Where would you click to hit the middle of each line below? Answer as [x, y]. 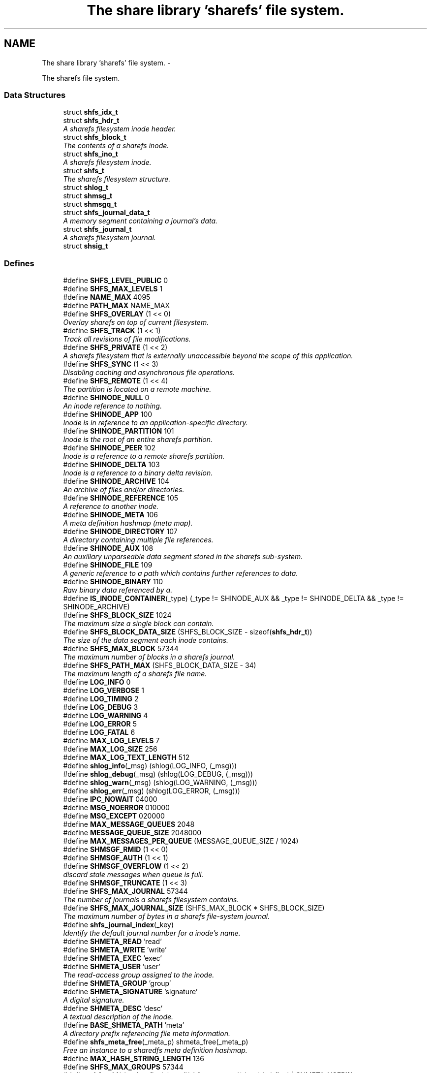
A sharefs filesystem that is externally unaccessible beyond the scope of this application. [208, 356]
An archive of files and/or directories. [124, 490]
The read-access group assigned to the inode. [139, 975]
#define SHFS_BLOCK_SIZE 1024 [117, 615]
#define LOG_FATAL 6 [99, 732]
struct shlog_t [86, 188]
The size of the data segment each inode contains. [146, 640]
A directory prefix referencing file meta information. [147, 1034]
